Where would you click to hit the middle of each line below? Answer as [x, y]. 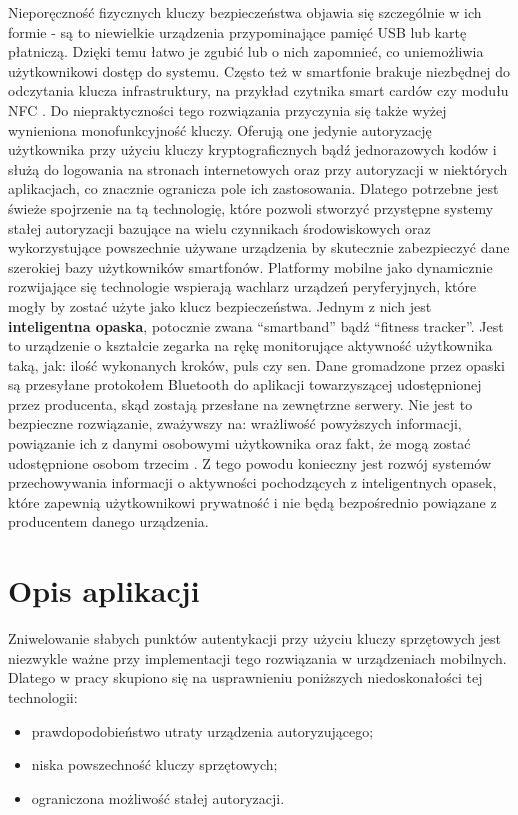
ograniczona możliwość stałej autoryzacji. [158, 797]
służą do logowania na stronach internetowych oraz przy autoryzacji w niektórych [258, 168]
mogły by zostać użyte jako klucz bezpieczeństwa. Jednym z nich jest [220, 305]
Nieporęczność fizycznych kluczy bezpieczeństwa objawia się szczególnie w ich [245, 12]
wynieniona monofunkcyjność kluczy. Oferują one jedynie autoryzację [220, 129]
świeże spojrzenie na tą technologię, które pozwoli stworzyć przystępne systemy [251, 207]
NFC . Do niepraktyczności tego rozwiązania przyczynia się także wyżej [227, 109]
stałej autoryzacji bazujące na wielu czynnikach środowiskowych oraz [219, 227]
